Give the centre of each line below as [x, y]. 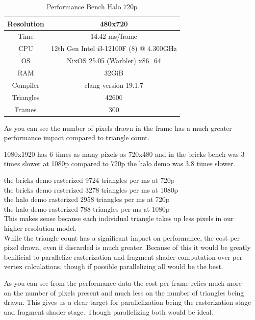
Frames [26, 109]
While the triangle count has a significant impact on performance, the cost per [122, 237]
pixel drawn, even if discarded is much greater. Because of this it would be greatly [127, 247]
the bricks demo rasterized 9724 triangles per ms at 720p [89, 180]
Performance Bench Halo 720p [92, 6]
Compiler [26, 85]
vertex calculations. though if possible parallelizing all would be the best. [114, 266]
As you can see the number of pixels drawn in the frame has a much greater [118, 128]
